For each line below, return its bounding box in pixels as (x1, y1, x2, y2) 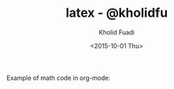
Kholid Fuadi (99, 28, 135, 36)
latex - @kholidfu (65, 5, 168, 21)
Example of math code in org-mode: (6, 74, 111, 82)
